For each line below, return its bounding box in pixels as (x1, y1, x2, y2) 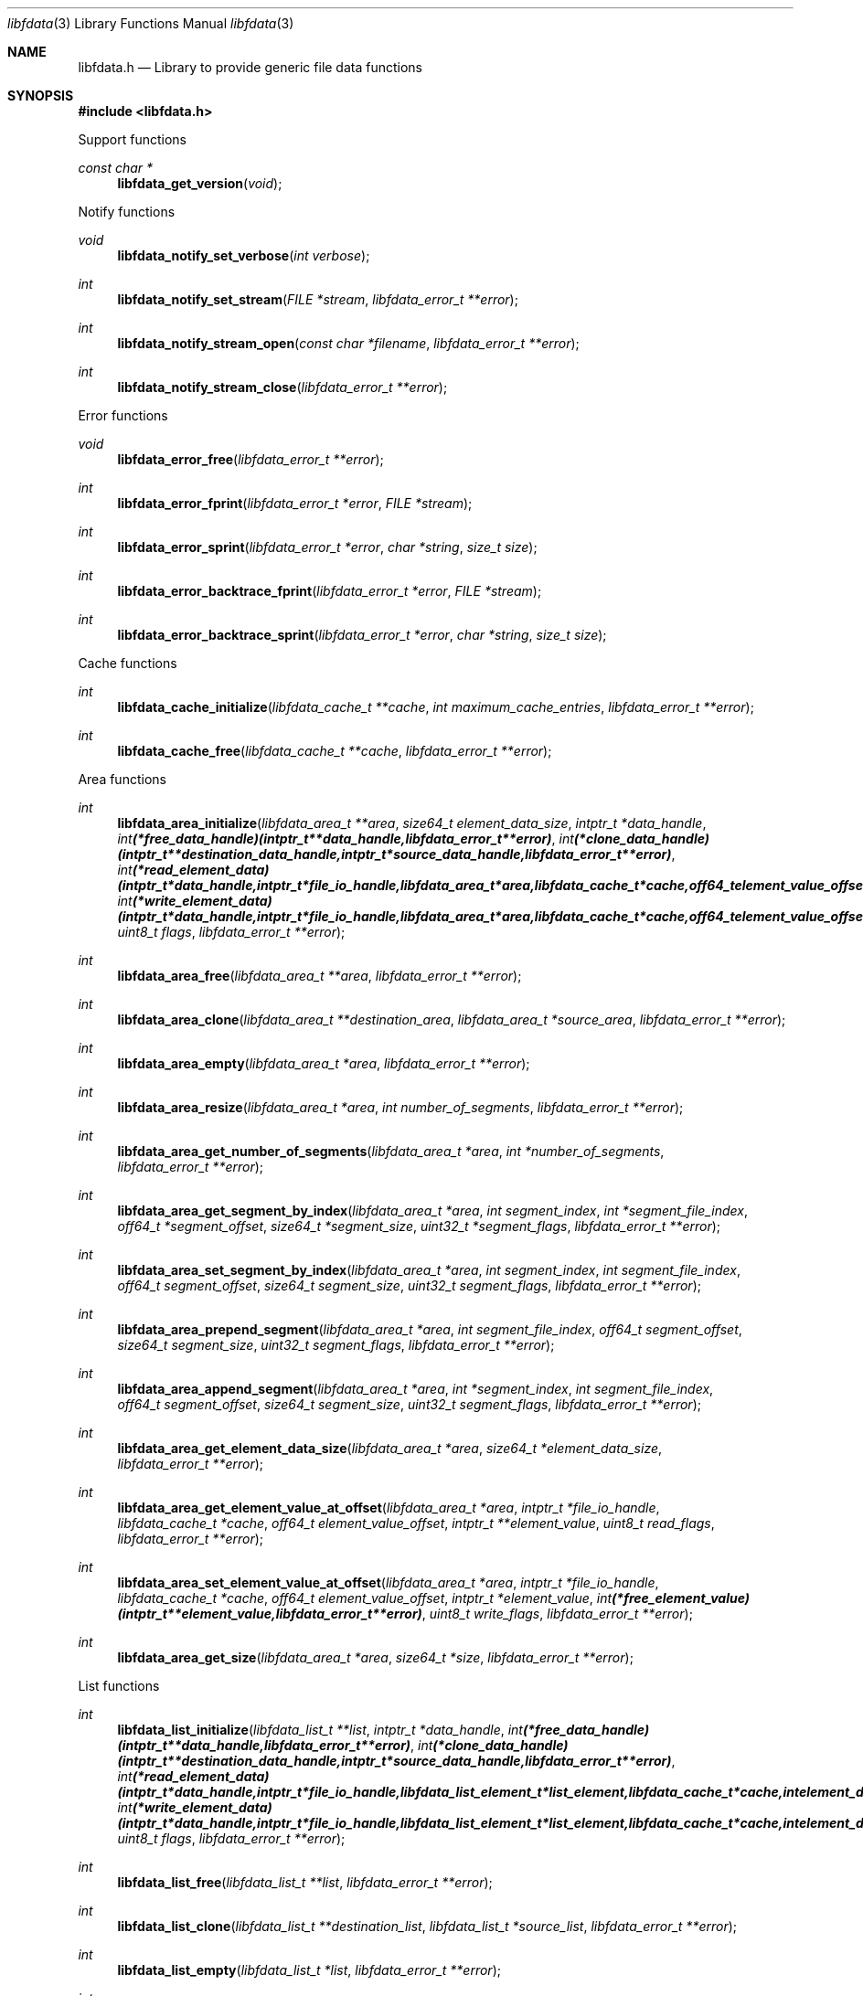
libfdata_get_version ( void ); (117, 175, 282, 191)
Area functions (78, 771, 166, 787)
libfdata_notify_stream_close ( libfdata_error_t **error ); (117, 379, 448, 395)
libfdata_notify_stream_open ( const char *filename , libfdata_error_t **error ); (117, 335, 580, 351)
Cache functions (78, 655, 177, 671)
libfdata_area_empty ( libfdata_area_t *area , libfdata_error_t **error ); (117, 1056, 530, 1071)
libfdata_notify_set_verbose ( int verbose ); (117, 248, 370, 263)
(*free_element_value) (612, 1590, 750, 1606)
